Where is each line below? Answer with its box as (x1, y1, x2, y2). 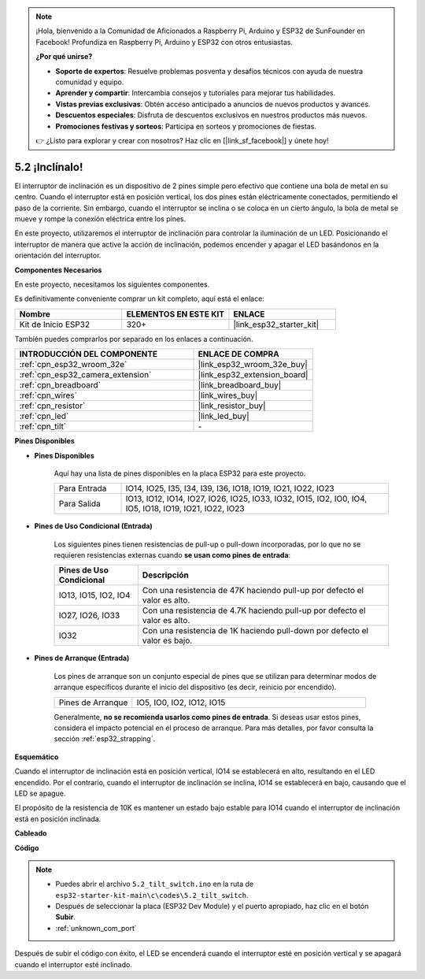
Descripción (142, 569, 189, 580)
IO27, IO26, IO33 (58, 610, 120, 621)
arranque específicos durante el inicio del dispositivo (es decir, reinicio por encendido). (54, 682, 337, 692)
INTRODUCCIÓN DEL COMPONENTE (19, 349, 158, 360)
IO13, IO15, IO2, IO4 (58, 590, 131, 601)
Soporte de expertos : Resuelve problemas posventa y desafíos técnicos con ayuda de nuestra (55, 66, 364, 76)
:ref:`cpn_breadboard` (19, 380, 102, 391)
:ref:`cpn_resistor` (19, 400, 86, 411)
